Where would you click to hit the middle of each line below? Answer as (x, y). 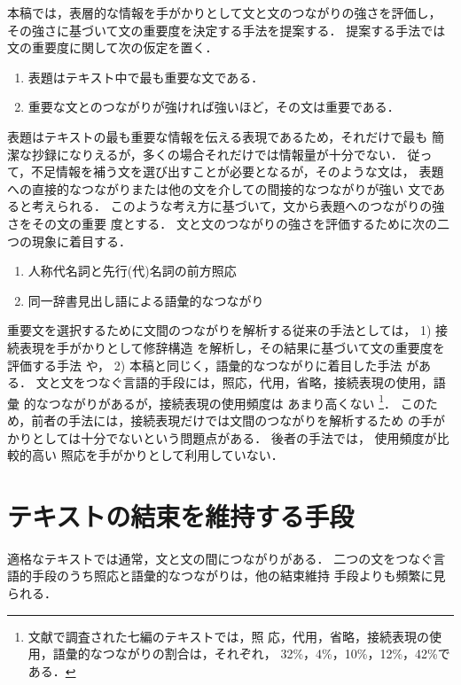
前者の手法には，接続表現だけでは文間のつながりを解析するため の (226, 420)
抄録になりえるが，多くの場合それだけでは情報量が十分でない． (217, 154)
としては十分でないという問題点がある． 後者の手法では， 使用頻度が (234, 437)
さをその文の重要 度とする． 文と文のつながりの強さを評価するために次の (222, 223)
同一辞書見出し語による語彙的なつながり (146, 300)
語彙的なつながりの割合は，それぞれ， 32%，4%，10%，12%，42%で (251, 654)
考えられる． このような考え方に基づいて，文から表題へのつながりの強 (238, 206)
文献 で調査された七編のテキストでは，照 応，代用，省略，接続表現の (229, 636)
